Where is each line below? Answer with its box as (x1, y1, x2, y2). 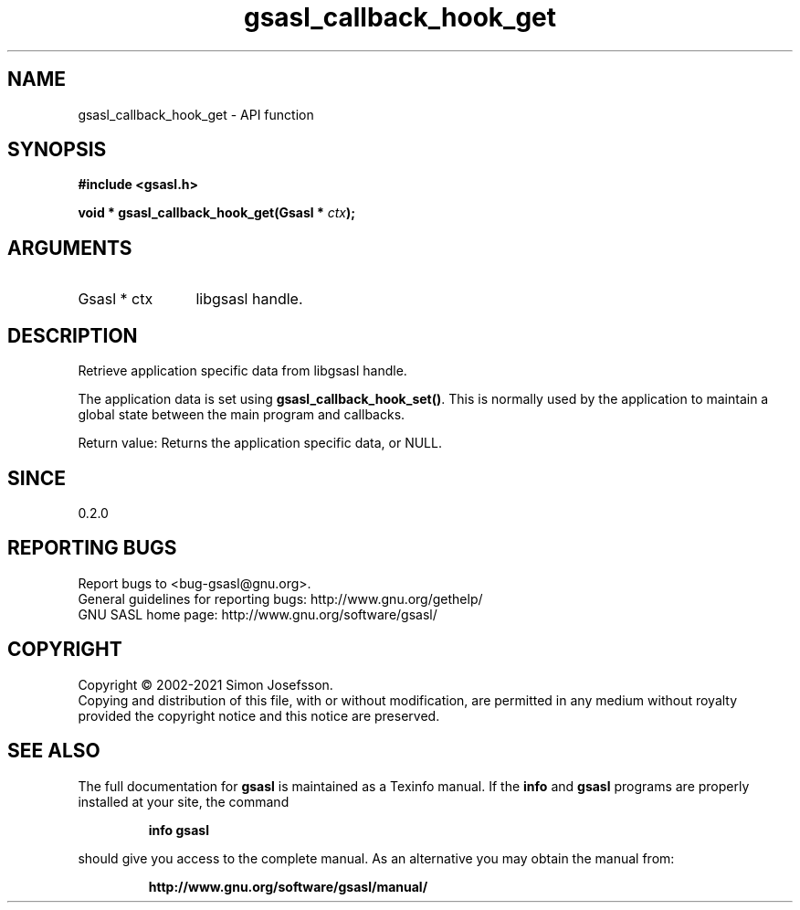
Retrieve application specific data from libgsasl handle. (78, 363, 407, 379)
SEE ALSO (7, 739, 100, 763)
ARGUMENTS (7, 236, 132, 259)
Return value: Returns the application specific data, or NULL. (78, 435, 442, 451)
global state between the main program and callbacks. (78, 407, 405, 423)
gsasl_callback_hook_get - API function (78, 106, 314, 122)
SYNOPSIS (7, 138, 107, 162)
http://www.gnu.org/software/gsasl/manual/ (148, 878, 428, 894)
